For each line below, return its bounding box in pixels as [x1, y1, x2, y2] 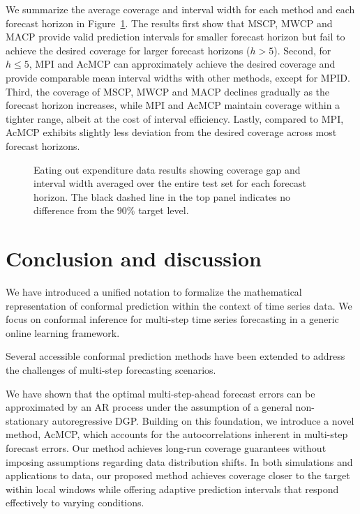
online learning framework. [6, 325, 120, 340]
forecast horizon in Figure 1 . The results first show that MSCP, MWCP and [6, 15, 333, 30]
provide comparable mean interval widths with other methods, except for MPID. [6, 70, 350, 84]
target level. [138, 203, 189, 218]
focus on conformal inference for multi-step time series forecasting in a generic [6, 312, 339, 326]
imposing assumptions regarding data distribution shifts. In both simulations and [6, 454, 353, 469]
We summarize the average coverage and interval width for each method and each [6, 2, 355, 16]
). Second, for [273, 43, 331, 57]
